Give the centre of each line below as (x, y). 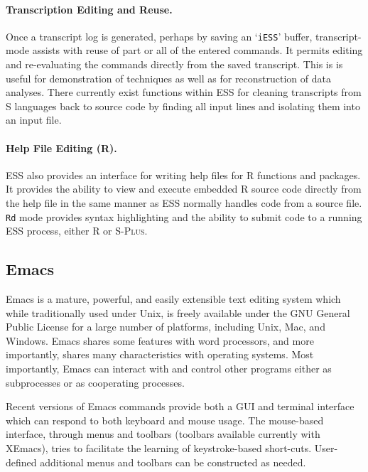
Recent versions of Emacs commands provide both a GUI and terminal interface (180, 406)
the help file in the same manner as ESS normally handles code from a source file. (184, 203)
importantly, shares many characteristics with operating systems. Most (160, 354)
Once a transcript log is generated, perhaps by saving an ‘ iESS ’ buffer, (159, 36)
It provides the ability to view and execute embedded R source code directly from (184, 189)
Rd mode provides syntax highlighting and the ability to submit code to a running (184, 216)
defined (21, 462)
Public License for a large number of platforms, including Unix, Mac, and (166, 327)
